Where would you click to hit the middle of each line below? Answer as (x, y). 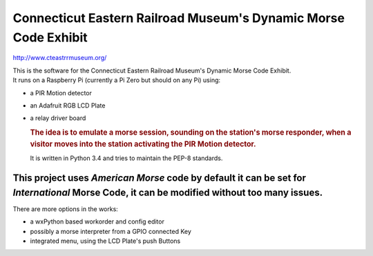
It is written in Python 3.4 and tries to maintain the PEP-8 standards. (126, 158)
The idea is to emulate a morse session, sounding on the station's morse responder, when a (191, 132)
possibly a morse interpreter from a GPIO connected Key (111, 231)
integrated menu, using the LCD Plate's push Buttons (105, 241)
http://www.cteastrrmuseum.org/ (60, 58)
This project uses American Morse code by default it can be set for (160, 178)
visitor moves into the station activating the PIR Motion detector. (143, 144)
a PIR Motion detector (61, 92)
